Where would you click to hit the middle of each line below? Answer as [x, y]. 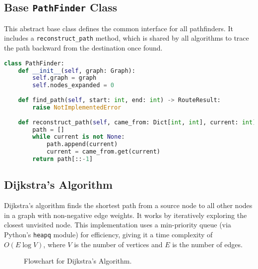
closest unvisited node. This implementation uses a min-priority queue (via [118, 225]
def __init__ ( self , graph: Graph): [77, 71]
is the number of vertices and [118, 244]
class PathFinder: [34, 63]
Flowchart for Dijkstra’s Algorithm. [78, 261]
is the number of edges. [207, 244]
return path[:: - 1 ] [63, 159]
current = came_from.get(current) [103, 152]
